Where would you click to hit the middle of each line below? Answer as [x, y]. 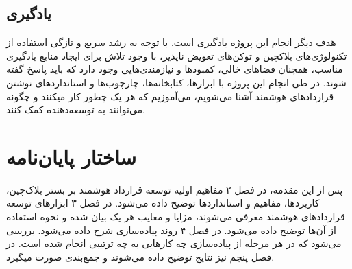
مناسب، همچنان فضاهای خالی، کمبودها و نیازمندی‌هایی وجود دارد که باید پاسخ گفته [175, 69]
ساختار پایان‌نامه [72, 156]
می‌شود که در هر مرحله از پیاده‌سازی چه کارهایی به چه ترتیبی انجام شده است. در [174, 243]
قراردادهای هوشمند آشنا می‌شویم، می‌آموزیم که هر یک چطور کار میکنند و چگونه [170, 96]
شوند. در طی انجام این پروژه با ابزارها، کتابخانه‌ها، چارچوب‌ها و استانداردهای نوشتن [176, 82]
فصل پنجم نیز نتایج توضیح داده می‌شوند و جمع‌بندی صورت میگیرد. [140, 256]
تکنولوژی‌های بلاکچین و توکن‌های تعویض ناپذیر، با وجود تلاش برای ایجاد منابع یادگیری [177, 55]
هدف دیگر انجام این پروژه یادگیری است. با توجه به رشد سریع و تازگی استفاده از [171, 42]
